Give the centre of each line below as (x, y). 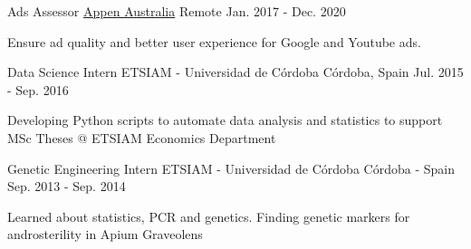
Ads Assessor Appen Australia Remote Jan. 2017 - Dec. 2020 (177, 11)
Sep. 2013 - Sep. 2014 (67, 186)
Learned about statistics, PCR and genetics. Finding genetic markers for (209, 216)
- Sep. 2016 (38, 89)
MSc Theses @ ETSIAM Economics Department (142, 137)
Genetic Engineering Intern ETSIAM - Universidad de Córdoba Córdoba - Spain (231, 168)
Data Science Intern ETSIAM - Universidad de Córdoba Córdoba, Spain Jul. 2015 (235, 72)
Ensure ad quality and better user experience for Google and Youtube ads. (214, 41)
